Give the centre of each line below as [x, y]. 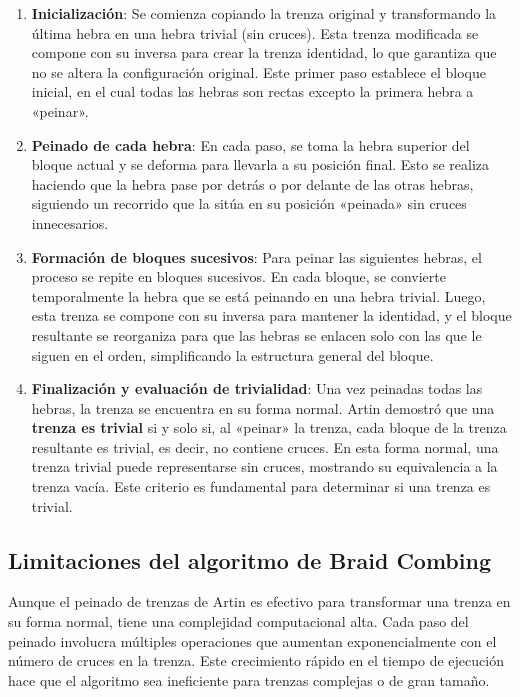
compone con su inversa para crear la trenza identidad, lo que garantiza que [264, 52]
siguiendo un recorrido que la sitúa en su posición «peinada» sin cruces [249, 203]
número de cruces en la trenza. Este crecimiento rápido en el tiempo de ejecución [256, 660]
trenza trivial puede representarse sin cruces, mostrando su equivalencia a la [264, 466]
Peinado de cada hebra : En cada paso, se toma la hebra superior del [250, 144]
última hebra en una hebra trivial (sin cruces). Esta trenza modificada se [255, 32]
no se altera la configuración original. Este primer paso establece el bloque [258, 71]
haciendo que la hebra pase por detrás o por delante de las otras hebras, [252, 183]
